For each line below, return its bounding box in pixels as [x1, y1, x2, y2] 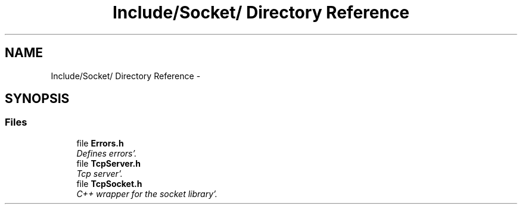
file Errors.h [76, 138, 124, 148]
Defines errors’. [76, 148, 137, 158]
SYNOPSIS [5, 91, 70, 107]
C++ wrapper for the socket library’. [76, 188, 218, 199]
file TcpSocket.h [76, 178, 142, 189]
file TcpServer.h [76, 158, 141, 169]
